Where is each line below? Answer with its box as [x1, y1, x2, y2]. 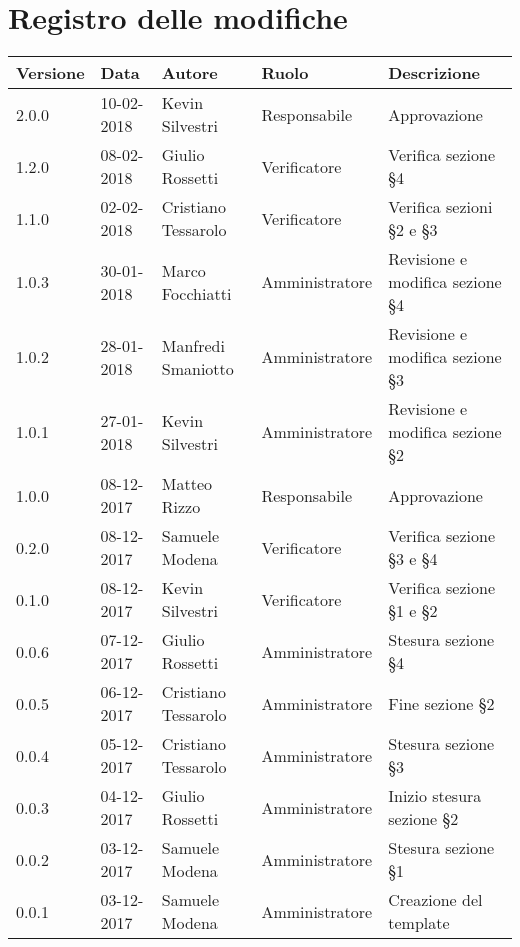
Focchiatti [161, 281, 232, 305]
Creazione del [388, 888, 483, 912]
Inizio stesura [388, 784, 482, 808]
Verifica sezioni [388, 195, 493, 219]
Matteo [161, 472, 212, 496]
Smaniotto [161, 356, 234, 380]
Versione [16, 61, 85, 85]
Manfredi [161, 333, 225, 357]
